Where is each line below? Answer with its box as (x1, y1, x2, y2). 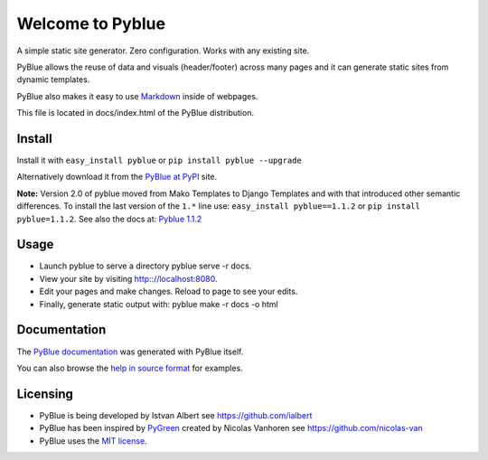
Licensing (16, 386, 74, 401)
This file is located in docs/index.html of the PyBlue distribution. (16, 108, 255, 118)
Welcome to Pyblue (16, 14, 166, 33)
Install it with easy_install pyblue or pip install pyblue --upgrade (16, 155, 302, 166)
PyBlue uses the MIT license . (39, 435, 148, 446)
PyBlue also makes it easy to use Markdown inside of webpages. (16, 90, 258, 101)
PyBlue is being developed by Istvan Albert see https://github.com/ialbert (39, 409, 313, 420)
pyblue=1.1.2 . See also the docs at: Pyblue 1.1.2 (16, 213, 202, 224)
